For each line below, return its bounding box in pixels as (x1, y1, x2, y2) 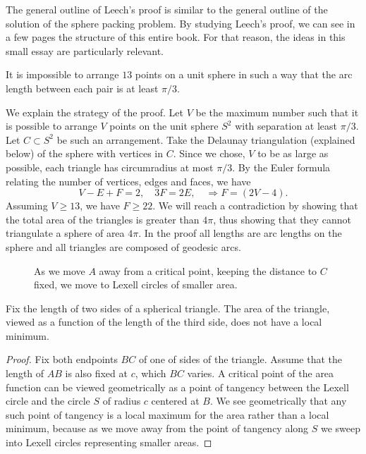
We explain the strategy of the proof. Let (6, 104, 183, 119)
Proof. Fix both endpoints (6, 352, 118, 367)
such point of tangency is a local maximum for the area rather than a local (6, 407, 329, 422)
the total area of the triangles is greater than (6, 211, 200, 226)
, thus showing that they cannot (213, 211, 351, 226)
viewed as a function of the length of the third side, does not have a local (6, 314, 322, 329)
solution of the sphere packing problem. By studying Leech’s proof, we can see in (6, 16, 355, 30)
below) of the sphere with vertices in (6, 146, 164, 161)
